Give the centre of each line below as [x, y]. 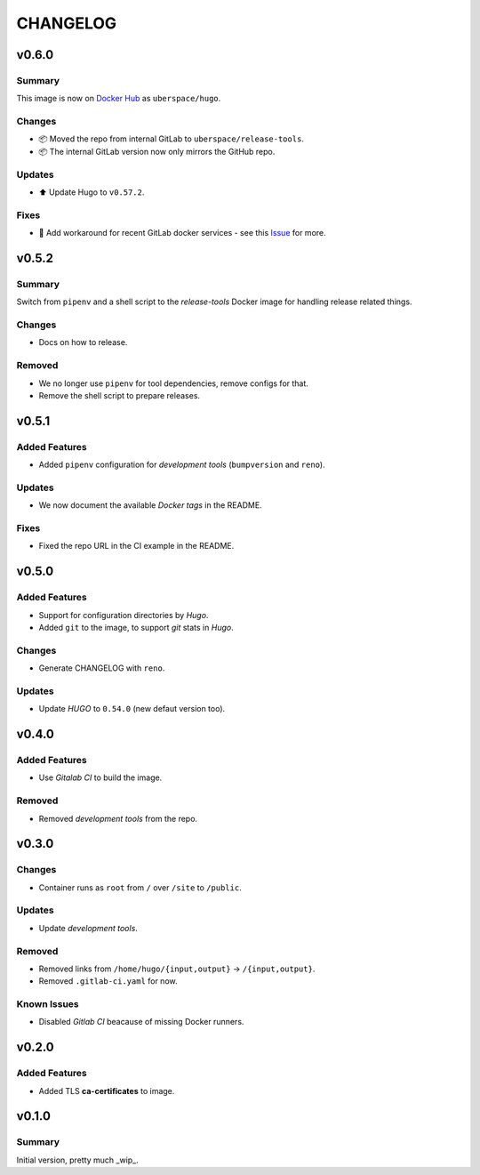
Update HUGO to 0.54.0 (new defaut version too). [132, 709]
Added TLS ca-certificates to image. [107, 1090]
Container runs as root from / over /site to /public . [140, 887]
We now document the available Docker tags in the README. [150, 505]
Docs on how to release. [83, 342]
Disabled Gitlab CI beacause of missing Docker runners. [141, 1022]
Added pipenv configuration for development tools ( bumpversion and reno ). [182, 465]
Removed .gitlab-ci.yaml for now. [108, 981]
